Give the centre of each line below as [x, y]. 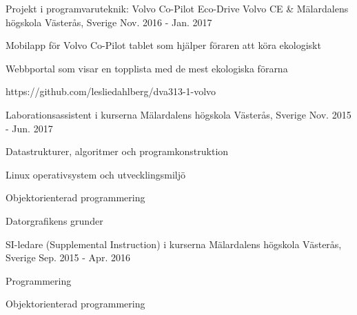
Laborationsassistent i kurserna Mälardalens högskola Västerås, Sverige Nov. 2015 [178, 114]
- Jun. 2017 [29, 128]
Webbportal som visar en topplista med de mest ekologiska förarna [147, 68]
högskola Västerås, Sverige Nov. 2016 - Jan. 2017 [109, 22]
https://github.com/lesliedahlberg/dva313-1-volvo [111, 91]
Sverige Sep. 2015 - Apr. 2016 [68, 257]
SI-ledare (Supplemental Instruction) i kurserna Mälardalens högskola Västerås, [174, 244]
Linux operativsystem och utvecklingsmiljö [96, 174]
